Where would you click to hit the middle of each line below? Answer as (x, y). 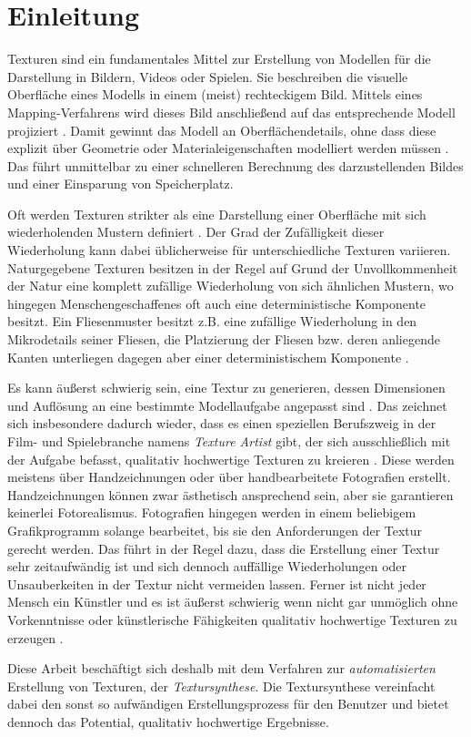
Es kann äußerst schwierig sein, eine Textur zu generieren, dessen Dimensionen (226, 388)
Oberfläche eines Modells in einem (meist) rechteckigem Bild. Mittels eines (215, 94)
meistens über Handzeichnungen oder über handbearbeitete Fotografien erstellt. (229, 477)
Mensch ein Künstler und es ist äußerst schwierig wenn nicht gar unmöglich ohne (233, 602)
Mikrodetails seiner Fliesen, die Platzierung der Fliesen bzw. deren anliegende (224, 339)
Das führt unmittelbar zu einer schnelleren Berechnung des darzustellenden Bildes (235, 165)
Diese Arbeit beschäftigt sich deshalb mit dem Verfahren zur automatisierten (221, 668)
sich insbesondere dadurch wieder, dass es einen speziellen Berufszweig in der (222, 423)
